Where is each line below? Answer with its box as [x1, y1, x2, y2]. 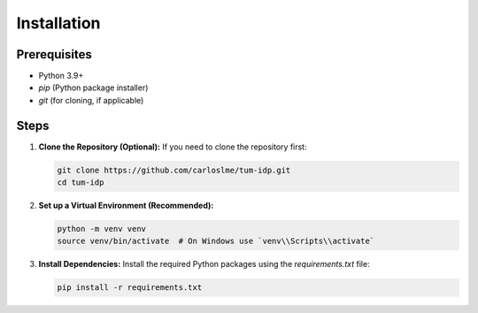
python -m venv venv [57, 224, 146, 234]
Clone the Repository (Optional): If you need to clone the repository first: [38, 141, 307, 152]
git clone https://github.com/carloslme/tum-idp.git [57, 164, 291, 175]
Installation [16, 13, 101, 33]
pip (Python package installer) [38, 82, 149, 93]
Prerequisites [16, 47, 92, 62]
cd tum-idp [57, 178, 104, 187]
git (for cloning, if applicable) [38, 95, 144, 105]
